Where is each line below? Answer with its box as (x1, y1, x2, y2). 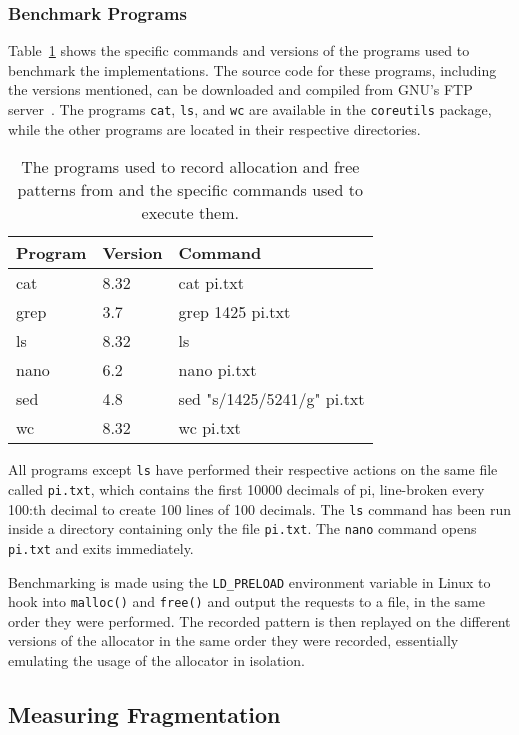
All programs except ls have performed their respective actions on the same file (8, 459, 498, 480)
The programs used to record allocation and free (21, 155, 360, 179)
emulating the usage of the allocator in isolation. (8, 650, 305, 671)
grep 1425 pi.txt (178, 300, 291, 324)
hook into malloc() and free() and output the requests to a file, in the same (8, 591, 485, 612)
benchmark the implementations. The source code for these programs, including (8, 59, 497, 80)
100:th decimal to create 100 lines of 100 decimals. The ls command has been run (8, 498, 512, 519)
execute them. (141, 201, 239, 225)
